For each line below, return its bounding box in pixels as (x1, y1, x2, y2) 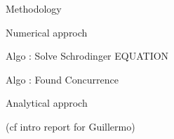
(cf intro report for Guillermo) (6, 119, 135, 133)
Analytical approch (6, 95, 88, 110)
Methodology (6, 1, 62, 15)
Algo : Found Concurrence (6, 72, 119, 86)
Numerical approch (6, 25, 88, 39)
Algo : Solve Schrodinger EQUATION (6, 48, 169, 63)
